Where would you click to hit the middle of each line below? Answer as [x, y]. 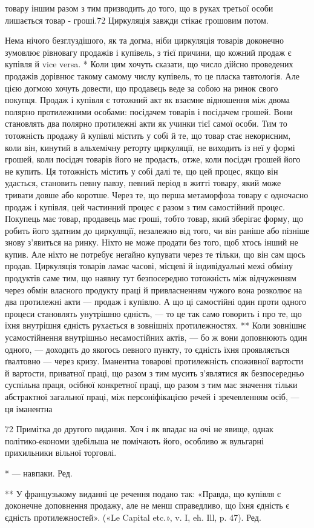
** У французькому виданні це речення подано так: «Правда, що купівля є [143, 493]
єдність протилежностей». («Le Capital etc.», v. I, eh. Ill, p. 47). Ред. [133, 517]
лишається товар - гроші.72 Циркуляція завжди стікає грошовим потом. [137, 20]
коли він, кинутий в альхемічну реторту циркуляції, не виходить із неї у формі [150, 147]
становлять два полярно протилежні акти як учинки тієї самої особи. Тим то [146, 123]
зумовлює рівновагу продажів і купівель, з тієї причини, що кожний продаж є [148, 52]
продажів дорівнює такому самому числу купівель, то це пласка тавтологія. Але [152, 75]
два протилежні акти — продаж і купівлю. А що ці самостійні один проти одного [156, 302]
